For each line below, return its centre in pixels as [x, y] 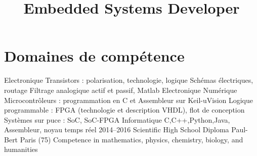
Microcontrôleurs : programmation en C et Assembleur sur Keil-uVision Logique [129, 100]
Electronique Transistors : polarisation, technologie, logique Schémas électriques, [129, 80]
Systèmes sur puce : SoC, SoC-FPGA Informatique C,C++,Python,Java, [117, 119]
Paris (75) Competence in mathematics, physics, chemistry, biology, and [132, 139]
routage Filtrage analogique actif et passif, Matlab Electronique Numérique [121, 90]
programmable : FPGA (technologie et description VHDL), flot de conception [124, 110]
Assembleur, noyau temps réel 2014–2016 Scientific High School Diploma [117, 129]
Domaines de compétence [94, 56]
